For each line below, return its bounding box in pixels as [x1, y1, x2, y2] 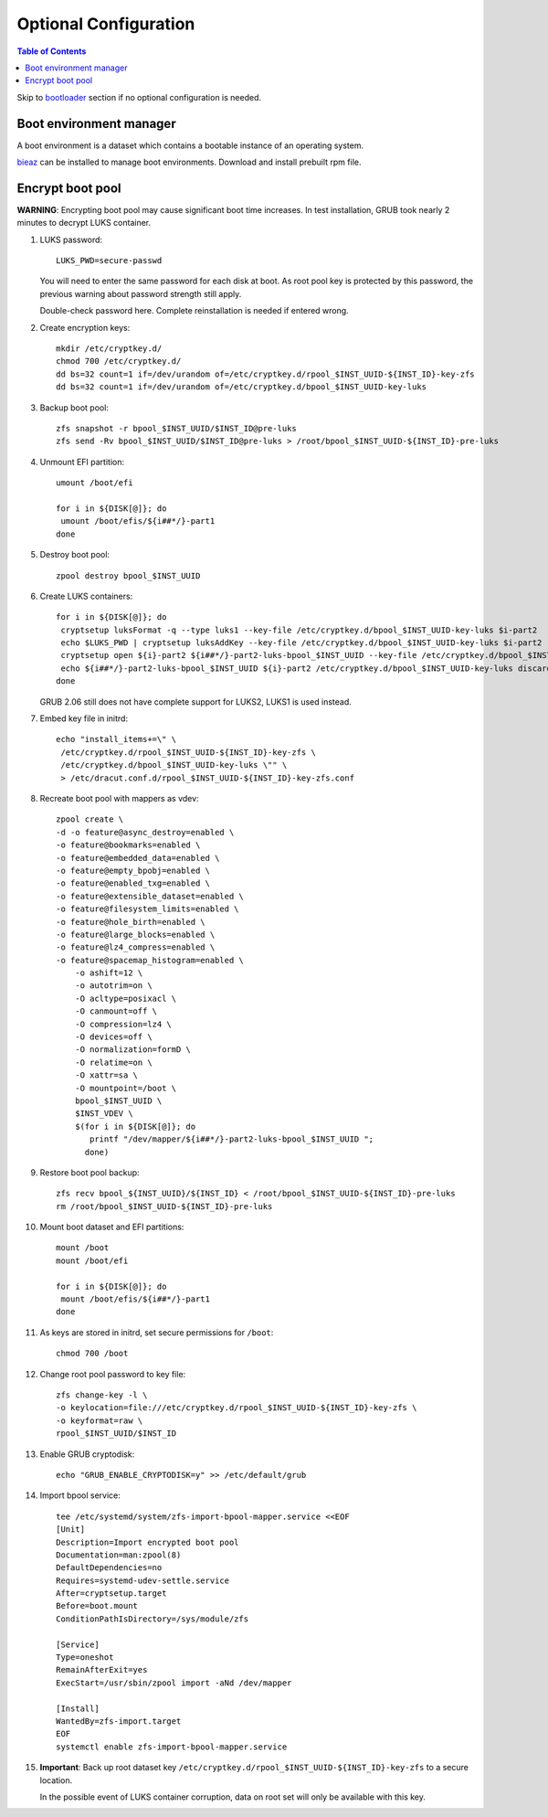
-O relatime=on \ [74, 1057, 153, 1068]
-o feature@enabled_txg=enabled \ [56, 878, 210, 888]
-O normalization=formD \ [74, 1045, 192, 1055]
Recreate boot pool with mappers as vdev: [39, 792, 200, 803]
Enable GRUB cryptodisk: [39, 1449, 135, 1460]
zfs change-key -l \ [56, 1390, 148, 1400]
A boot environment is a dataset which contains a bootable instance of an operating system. [16, 140, 364, 151]
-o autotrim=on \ [74, 981, 153, 991]
